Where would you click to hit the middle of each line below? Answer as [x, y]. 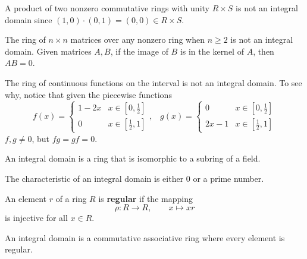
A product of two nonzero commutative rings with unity [107, 8]
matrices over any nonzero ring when [137, 40]
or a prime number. [228, 178]
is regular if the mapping [145, 198]
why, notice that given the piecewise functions [88, 94]
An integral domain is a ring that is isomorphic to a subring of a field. [133, 158]
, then [264, 51]
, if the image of [139, 51]
